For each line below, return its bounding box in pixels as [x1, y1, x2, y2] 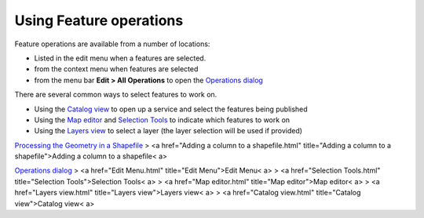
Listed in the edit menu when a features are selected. [34, 53, 207, 63]
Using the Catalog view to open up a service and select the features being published [34, 104, 308, 114]
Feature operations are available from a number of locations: [14, 39, 210, 49]
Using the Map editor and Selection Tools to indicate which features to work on [34, 114, 291, 125]
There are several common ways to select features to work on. [14, 90, 217, 100]
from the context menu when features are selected [34, 64, 199, 74]
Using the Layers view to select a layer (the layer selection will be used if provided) [34, 126, 302, 136]
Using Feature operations [14, 12, 184, 29]
